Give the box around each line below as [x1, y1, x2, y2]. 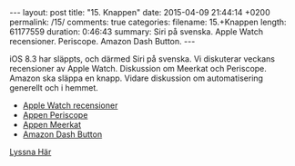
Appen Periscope [22, 110, 88, 120]
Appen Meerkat [22, 120, 82, 130]
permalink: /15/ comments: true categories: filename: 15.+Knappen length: [9, 16, 287, 27]
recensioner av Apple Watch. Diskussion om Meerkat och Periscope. [9, 63, 267, 73]
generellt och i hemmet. [9, 83, 98, 93]
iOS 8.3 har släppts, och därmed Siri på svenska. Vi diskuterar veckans [9, 54, 276, 64]
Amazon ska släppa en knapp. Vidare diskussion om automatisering [9, 73, 264, 83]
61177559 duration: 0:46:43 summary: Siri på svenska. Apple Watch [9, 26, 264, 37]
